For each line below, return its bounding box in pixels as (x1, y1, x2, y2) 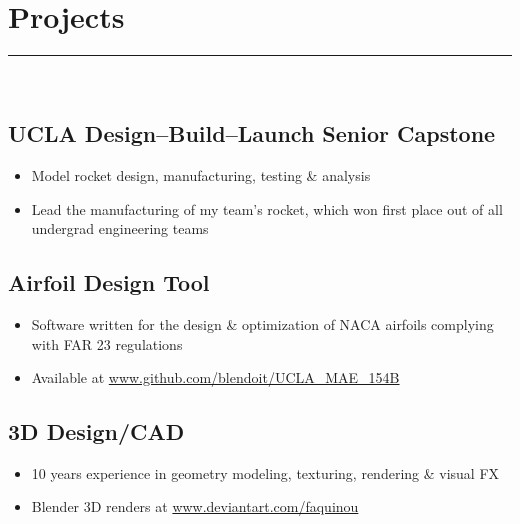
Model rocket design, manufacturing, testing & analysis (31, 164, 371, 185)
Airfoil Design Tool (8, 267, 210, 298)
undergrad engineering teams (31, 218, 209, 239)
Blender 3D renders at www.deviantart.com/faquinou (31, 496, 359, 517)
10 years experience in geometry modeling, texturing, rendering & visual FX (31, 462, 500, 483)
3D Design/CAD (8, 416, 185, 447)
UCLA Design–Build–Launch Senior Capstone (8, 118, 496, 149)
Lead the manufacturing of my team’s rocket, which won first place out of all (31, 198, 503, 219)
